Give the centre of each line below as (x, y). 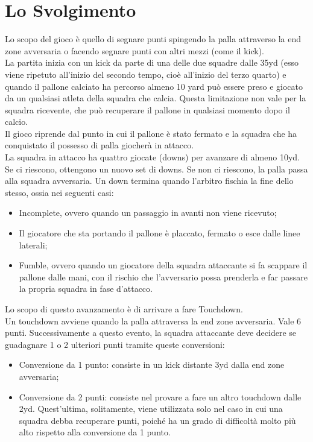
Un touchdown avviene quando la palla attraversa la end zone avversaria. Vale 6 (153, 320)
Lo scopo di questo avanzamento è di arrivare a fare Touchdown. (124, 309)
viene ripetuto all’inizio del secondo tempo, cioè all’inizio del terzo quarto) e (146, 74)
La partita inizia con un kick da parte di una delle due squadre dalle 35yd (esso (152, 62)
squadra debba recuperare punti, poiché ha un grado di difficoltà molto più (157, 420)
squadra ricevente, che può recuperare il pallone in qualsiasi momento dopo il (147, 109)
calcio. (17, 122)
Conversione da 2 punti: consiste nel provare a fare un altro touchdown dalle (160, 396)
